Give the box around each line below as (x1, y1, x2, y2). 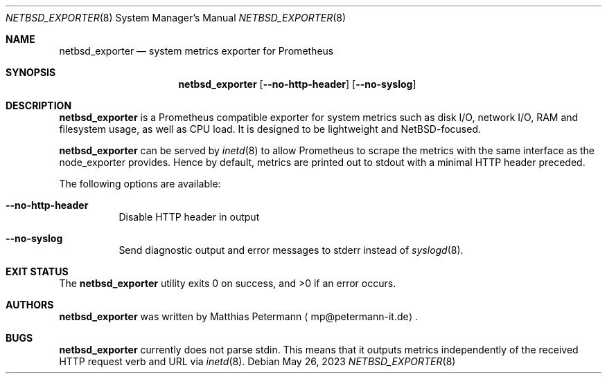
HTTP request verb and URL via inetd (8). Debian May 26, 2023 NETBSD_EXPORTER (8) (59, 355, 456, 367)
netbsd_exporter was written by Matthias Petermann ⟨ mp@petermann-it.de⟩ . (59, 311, 419, 322)
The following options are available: (59, 178, 221, 189)
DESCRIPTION (6, 100, 72, 111)
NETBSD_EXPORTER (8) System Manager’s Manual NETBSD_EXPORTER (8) (6, 12, 346, 24)
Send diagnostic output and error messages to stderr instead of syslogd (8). (118, 244, 464, 256)
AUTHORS (6, 299, 54, 311)
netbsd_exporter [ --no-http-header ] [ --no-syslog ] (178, 78, 416, 90)
